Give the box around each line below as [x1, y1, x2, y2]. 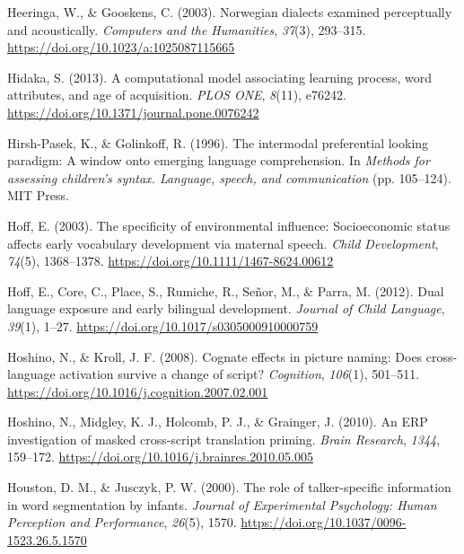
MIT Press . [7, 186, 69, 205]
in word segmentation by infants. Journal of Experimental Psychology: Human [7, 495, 437, 514]
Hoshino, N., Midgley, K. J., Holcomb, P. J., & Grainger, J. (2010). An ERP [7, 412, 428, 431]
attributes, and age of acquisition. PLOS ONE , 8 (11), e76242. [7, 85, 346, 104]
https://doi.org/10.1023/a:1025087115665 [7, 38, 235, 57]
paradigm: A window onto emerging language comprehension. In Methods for [7, 151, 430, 170]
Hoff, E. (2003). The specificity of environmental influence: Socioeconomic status [7, 215, 451, 234]
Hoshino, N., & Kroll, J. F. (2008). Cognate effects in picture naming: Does [7, 347, 423, 365]
